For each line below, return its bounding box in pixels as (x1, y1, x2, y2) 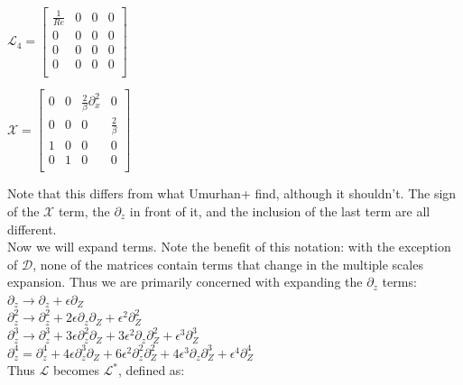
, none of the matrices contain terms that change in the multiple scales (32, 254, 423, 273)
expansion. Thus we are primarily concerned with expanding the (7, 272, 363, 291)
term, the (58, 201, 110, 220)
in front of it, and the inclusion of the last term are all (129, 201, 431, 220)
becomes (52, 361, 99, 380)
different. (7, 219, 57, 238)
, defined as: (118, 361, 185, 380)
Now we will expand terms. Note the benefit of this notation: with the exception (7, 237, 451, 256)
